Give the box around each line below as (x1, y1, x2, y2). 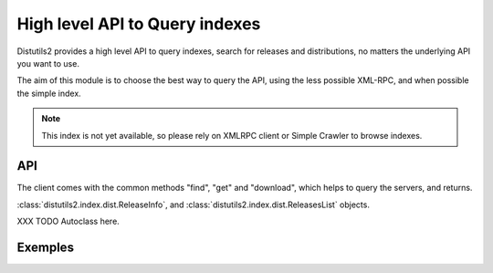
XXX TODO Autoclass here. (16, 215, 121, 227)
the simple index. (16, 88, 81, 99)
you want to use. (16, 58, 79, 68)
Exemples (16, 240, 75, 255)
